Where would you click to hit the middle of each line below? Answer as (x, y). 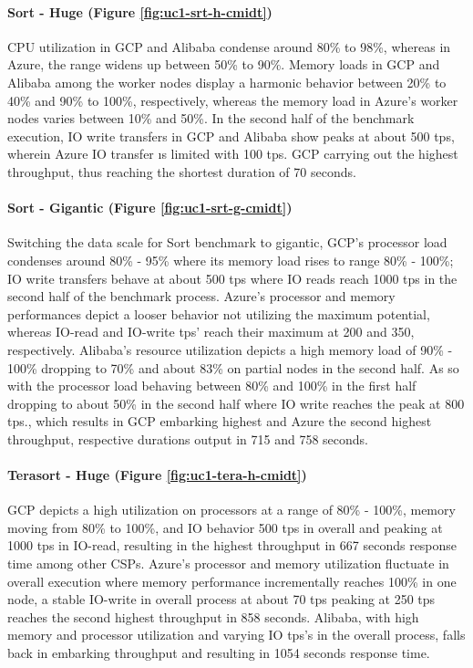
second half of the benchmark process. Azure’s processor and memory (201, 296)
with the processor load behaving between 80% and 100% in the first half (212, 386)
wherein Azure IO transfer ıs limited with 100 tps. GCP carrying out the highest (233, 154)
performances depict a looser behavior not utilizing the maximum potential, (219, 313)
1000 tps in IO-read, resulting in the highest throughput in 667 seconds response (232, 545)
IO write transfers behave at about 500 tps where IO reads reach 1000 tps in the (232, 278)
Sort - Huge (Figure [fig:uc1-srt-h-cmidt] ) (140, 11)
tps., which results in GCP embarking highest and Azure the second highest (220, 421)
